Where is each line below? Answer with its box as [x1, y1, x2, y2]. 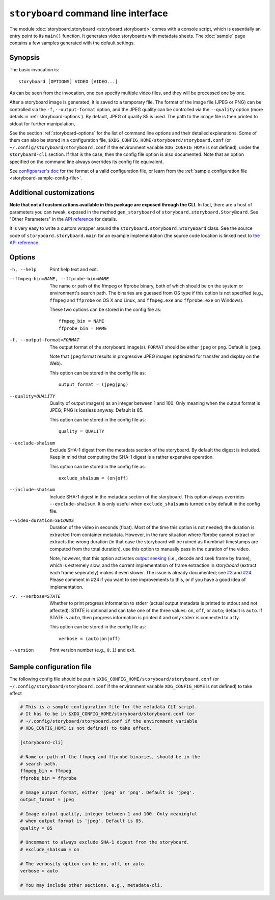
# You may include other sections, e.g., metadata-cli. [20, 882, 163, 888]
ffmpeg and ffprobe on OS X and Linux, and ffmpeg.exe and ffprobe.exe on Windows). [49, 297, 244, 303]
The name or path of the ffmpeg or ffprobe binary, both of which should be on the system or [49, 283, 243, 289]
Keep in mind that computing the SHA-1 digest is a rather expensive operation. [49, 454, 214, 460]
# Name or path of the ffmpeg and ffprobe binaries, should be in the [20, 754, 201, 759]
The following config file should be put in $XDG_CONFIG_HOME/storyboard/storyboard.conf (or [9, 676, 219, 682]
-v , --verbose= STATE [9, 593, 61, 599]
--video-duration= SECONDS [9, 518, 74, 523]
